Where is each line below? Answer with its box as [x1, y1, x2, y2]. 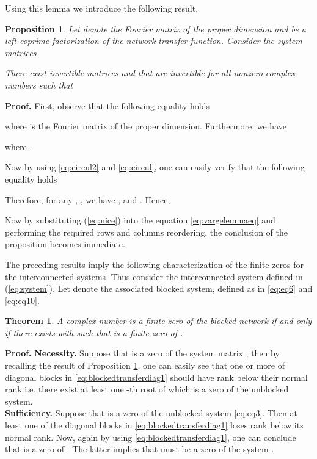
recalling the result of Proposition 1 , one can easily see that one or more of [5, 359, 285, 372]
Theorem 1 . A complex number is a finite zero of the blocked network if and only [5, 314, 312, 327]
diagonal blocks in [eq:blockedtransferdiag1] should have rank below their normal [5, 370, 308, 383]
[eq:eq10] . [5, 294, 40, 306]
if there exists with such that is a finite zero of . [5, 326, 183, 339]
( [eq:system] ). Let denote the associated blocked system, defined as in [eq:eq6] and [5, 282, 313, 295]
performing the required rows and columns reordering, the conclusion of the [5, 225, 288, 238]
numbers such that [5, 78, 73, 91]
